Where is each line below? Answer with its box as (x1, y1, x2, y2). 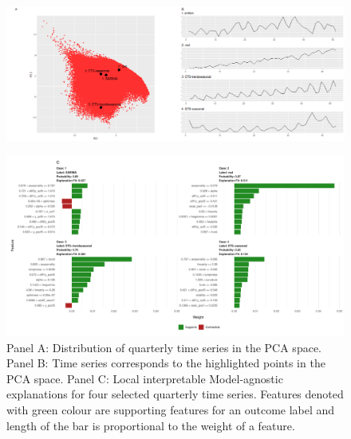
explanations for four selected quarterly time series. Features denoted (6, 386, 344, 402)
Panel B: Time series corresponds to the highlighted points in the (6, 355, 325, 371)
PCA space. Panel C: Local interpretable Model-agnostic (6, 370, 283, 386)
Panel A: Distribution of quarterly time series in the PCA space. (6, 339, 321, 355)
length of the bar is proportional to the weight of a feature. (6, 417, 295, 433)
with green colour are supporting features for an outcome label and (6, 401, 335, 417)
